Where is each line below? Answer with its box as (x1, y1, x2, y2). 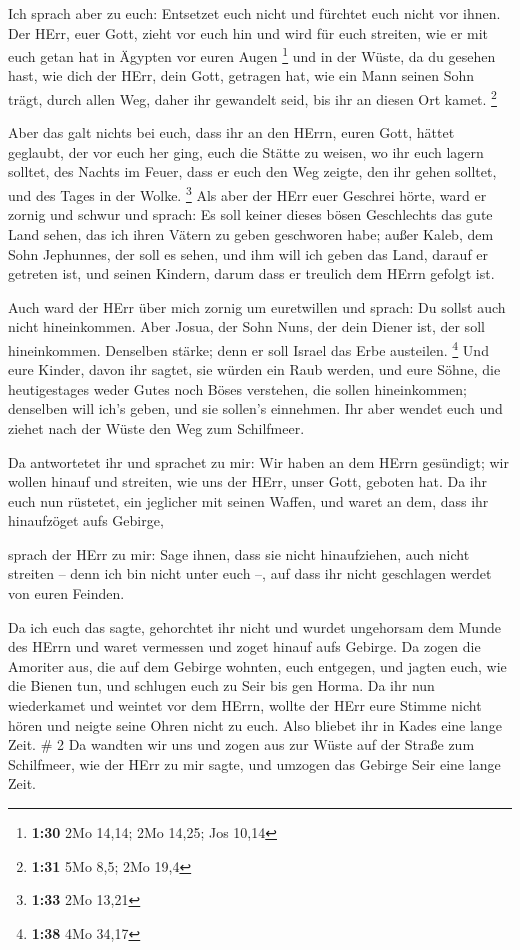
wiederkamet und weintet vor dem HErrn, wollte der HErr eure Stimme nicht (8, 695, 482, 716)
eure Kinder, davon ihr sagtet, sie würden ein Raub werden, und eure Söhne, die (8, 359, 501, 380)
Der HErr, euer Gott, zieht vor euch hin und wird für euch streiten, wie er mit (8, 22, 489, 43)
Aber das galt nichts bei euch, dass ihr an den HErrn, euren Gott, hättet (8, 122, 455, 143)
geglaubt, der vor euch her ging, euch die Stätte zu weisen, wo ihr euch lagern (8, 141, 484, 162)
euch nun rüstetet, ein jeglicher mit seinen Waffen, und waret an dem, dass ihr (8, 490, 489, 511)
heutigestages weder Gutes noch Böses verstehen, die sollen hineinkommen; (8, 378, 467, 399)
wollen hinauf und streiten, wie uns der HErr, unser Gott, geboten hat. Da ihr (8, 471, 487, 492)
